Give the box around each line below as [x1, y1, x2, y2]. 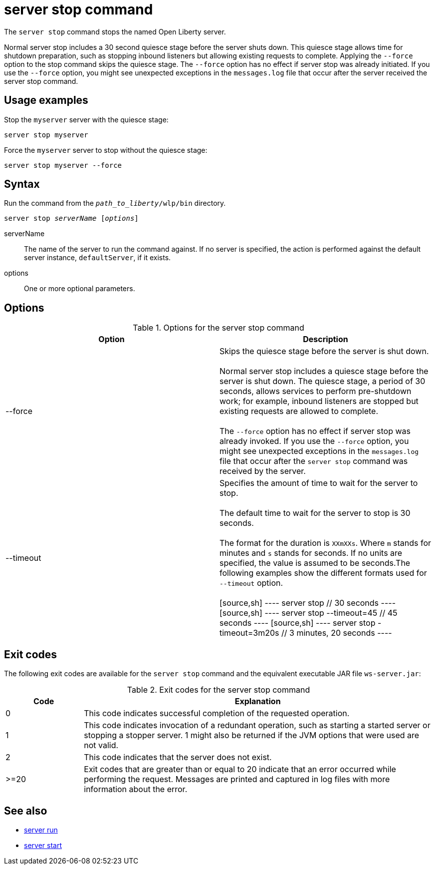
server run [24, 825, 58, 834]
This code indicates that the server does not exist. [84, 752, 272, 763]
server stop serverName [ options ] [4, 214, 139, 223]
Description [303, 334, 348, 345]
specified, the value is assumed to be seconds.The [219, 558, 411, 568]
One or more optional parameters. [24, 284, 135, 293]
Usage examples [4, 94, 88, 107]
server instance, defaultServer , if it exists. [24, 253, 171, 262]
